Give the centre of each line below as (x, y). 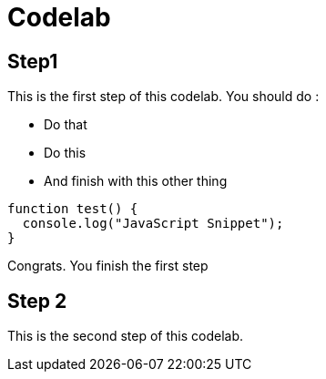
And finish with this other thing (136, 181)
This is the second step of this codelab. (126, 336)
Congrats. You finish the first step (108, 266)
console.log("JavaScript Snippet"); (153, 224)
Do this (65, 153)
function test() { (73, 209)
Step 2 (37, 301)
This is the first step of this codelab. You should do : (163, 97)
